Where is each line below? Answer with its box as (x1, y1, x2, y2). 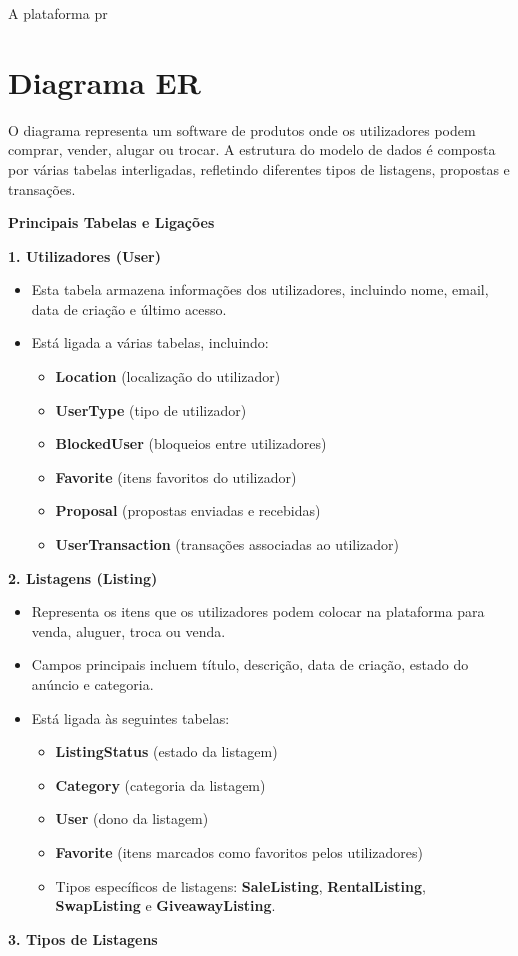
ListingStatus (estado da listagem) (55, 741, 278, 762)
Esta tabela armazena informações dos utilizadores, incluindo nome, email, (31, 279, 489, 300)
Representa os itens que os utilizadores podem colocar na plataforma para (31, 601, 485, 622)
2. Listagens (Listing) (8, 567, 158, 588)
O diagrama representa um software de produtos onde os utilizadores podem (8, 119, 476, 140)
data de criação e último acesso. (31, 298, 227, 319)
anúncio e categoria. (31, 674, 154, 694)
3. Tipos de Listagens (8, 928, 158, 949)
